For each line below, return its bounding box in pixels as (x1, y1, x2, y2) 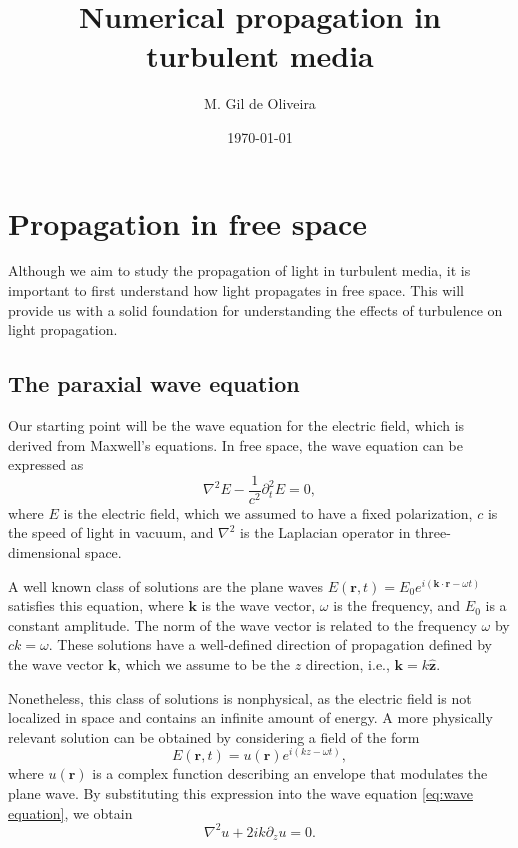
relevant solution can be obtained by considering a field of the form (8, 726, 420, 747)
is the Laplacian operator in (240, 522, 411, 543)
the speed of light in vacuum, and (8, 522, 214, 543)
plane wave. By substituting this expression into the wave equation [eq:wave (8, 783, 473, 804)
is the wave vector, (201, 595, 316, 616)
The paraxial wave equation (8, 368, 300, 399)
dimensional (8, 542, 81, 563)
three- (415, 522, 451, 543)
